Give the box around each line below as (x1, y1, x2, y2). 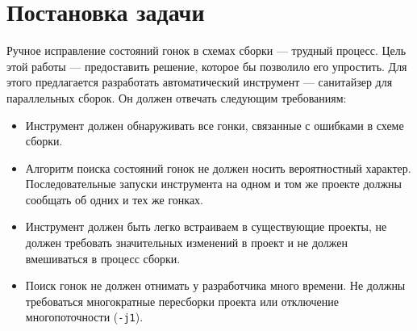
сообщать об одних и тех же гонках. (25, 191, 203, 207)
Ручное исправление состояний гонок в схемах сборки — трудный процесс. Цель (6, 42, 407, 59)
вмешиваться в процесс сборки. (25, 249, 181, 266)
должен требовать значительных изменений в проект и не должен (25, 234, 348, 251)
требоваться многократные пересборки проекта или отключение (25, 292, 339, 309)
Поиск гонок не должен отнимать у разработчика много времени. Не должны (25, 277, 406, 294)
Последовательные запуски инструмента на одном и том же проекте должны (25, 175, 402, 192)
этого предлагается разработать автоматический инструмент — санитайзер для (6, 73, 393, 90)
